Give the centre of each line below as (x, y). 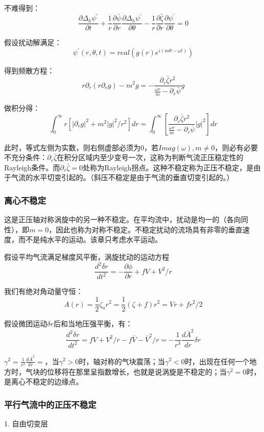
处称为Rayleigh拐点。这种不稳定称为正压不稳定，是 (168, 167)
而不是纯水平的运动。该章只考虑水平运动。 (90, 239)
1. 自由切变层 (26, 424)
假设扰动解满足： (33, 42)
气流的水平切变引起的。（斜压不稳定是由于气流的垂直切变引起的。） (122, 177)
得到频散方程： (29, 71)
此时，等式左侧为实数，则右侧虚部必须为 (72, 147)
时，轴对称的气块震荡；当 (122, 361)
